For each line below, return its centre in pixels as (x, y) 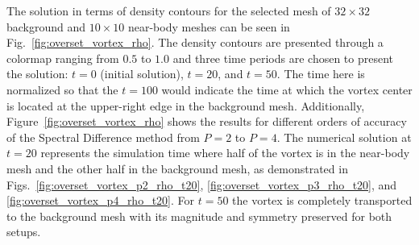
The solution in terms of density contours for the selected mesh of (169, 10)
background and (46, 26)
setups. (24, 232)
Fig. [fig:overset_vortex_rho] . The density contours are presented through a (195, 42)
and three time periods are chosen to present (283, 58)
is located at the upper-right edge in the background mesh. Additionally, (186, 105)
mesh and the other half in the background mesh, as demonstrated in (177, 168)
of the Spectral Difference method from (103, 137)
